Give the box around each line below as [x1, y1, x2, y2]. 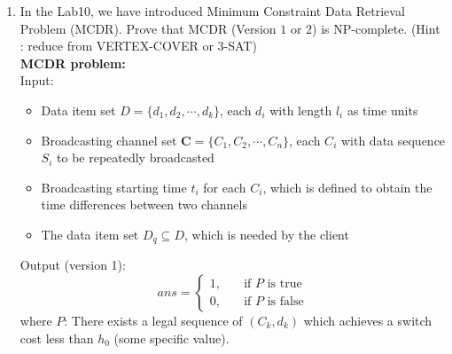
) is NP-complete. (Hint [312, 19, 440, 37]
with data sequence [340, 130, 446, 149]
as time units [347, 100, 418, 119]
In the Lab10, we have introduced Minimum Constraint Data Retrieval [19, 2, 405, 20]
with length [269, 100, 332, 119]
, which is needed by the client [183, 224, 349, 243]
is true [267, 278, 302, 291]
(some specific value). [113, 328, 230, 347]
